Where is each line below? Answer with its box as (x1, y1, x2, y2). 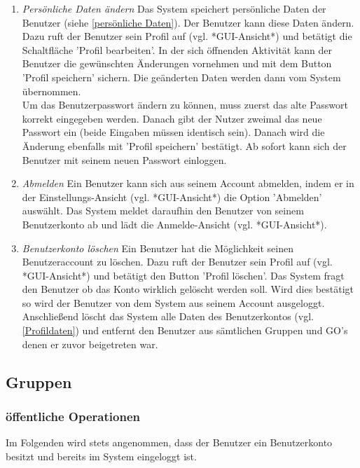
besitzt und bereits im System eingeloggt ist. (6, 448, 197, 463)
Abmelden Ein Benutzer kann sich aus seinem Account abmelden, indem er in (22, 176, 354, 191)
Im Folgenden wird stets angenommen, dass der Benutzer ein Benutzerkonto (6, 435, 333, 450)
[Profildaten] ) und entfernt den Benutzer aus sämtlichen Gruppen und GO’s (22, 323, 348, 338)
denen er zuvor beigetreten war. (22, 336, 158, 351)
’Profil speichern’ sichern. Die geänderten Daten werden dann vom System (22, 69, 341, 84)
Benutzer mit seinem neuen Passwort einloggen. (22, 152, 227, 167)
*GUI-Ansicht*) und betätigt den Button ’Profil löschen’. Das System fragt (22, 268, 345, 282)
